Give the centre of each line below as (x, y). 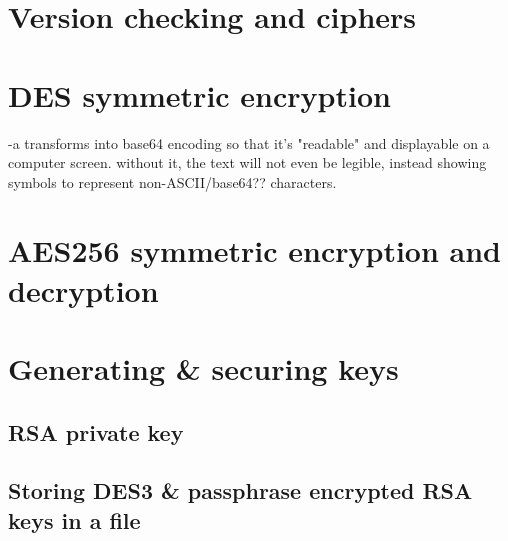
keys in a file (74, 519)
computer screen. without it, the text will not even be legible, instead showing (247, 162)
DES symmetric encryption (199, 94)
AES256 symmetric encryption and (254, 250)
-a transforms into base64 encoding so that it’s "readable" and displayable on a (249, 142)
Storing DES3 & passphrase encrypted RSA (240, 490)
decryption (83, 289)
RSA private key (96, 431)
